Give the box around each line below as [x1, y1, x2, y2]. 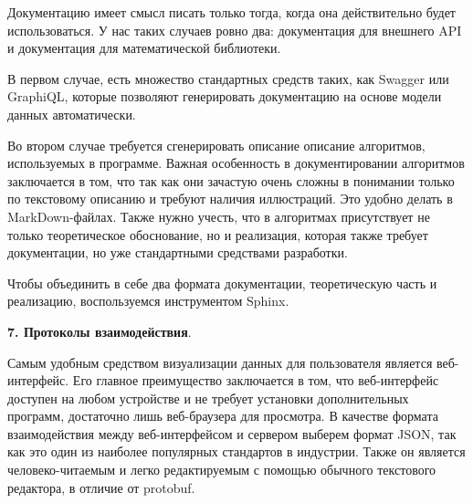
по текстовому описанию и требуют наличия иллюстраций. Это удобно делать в [7, 189, 453, 208]
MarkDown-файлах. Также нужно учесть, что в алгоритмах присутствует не [7, 206, 430, 225]
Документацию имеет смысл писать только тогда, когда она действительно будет [7, 3, 456, 21]
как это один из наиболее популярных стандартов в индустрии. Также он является [7, 442, 466, 461]
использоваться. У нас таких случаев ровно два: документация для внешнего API [7, 20, 462, 39]
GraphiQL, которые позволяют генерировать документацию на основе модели [7, 87, 442, 106]
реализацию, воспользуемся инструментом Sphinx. [7, 291, 289, 310]
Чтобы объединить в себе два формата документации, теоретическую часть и [7, 273, 437, 292]
